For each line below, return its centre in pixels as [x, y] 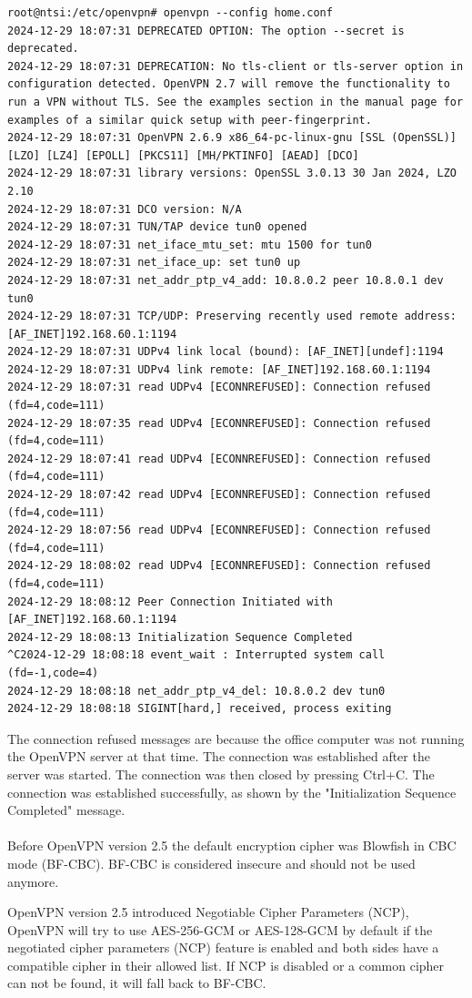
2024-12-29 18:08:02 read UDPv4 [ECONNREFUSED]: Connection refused [219, 566]
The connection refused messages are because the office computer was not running [236, 738]
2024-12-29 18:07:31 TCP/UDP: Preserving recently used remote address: [232, 316]
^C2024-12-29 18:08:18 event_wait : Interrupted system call [196, 655]
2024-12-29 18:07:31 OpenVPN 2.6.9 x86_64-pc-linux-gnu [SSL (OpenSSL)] [232, 138]
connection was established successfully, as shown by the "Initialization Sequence [232, 792]
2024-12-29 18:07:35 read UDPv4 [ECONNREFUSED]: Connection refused [219, 423]
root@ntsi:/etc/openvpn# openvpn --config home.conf [170, 13]
